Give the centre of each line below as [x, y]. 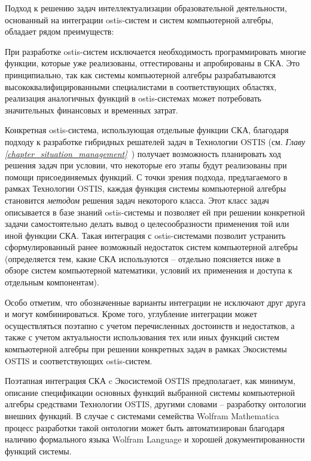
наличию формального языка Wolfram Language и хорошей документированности [155, 439]
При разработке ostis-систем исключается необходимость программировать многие [155, 51]
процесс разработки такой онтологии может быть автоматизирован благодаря [145, 427]
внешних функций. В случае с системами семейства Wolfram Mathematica [142, 416]
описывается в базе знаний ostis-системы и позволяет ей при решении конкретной [155, 212]
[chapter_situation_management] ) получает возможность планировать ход [143, 153]
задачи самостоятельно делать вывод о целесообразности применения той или [147, 224]
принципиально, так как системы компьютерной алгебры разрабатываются [141, 74]
